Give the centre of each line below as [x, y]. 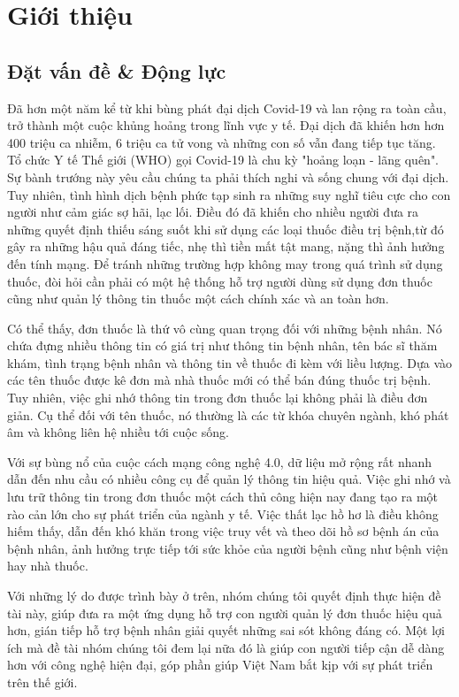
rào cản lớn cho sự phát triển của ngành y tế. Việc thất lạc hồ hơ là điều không [223, 513]
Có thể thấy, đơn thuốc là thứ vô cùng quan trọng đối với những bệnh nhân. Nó [225, 328]
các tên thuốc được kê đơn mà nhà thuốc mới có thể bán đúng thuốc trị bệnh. [219, 380]
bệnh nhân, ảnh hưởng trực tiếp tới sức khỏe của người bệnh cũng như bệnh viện [228, 548]
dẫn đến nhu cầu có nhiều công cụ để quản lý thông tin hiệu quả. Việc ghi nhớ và [229, 479]
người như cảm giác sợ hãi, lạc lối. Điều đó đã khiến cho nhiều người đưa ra [213, 212]
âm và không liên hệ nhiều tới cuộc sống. [118, 432]
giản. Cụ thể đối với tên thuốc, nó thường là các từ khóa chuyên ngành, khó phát [228, 414]
